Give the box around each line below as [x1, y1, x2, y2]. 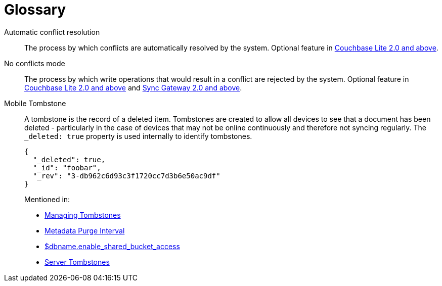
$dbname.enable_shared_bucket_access [45, 242, 180, 251]
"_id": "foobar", [32, 163, 101, 172]
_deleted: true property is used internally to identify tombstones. [24, 131, 252, 140]
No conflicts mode [4, 59, 65, 68]
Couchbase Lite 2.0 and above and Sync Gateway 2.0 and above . [24, 83, 242, 92]
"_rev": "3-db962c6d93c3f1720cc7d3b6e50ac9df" [32, 171, 220, 180]
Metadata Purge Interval [45, 226, 125, 235]
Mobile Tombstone [4, 99, 66, 108]
